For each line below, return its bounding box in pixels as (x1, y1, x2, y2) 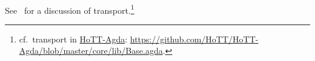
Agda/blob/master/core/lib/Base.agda (19, 44, 163, 57)
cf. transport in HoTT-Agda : (19, 32, 128, 45)
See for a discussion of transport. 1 (5, 2, 134, 16)
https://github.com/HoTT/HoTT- (130, 32, 259, 45)
